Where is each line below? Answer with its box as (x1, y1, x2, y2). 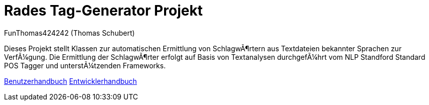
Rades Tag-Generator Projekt (4, 2, 203, 19)
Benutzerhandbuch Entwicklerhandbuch (4, 76, 137, 85)
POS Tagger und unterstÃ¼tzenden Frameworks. (4, 61, 166, 70)
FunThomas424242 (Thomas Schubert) (4, 28, 135, 37)
